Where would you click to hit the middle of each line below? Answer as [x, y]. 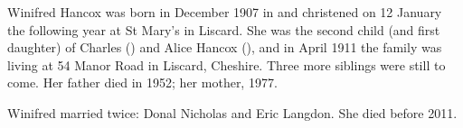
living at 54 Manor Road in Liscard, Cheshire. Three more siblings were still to [227, 64]
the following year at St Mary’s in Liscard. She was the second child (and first [224, 29]
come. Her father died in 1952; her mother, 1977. [142, 82]
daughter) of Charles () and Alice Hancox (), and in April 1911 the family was [225, 47]
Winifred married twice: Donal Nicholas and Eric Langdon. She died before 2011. [232, 112]
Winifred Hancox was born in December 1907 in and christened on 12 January [225, 12]
